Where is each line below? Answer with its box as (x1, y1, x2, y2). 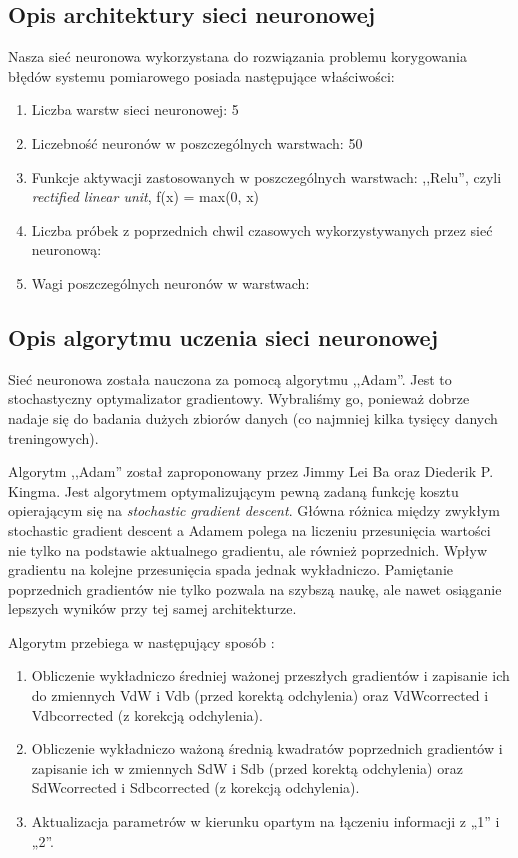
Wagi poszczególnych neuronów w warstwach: (31, 272, 310, 293)
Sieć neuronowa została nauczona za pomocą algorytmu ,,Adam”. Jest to (8, 368, 452, 389)
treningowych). (8, 427, 99, 448)
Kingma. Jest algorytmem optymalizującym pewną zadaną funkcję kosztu (8, 480, 459, 501)
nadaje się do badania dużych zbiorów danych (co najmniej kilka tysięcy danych (8, 407, 498, 428)
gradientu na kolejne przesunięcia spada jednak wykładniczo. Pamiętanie (8, 559, 453, 580)
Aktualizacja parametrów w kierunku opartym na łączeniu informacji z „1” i (31, 811, 500, 832)
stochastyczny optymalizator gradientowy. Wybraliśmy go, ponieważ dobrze (8, 388, 470, 409)
